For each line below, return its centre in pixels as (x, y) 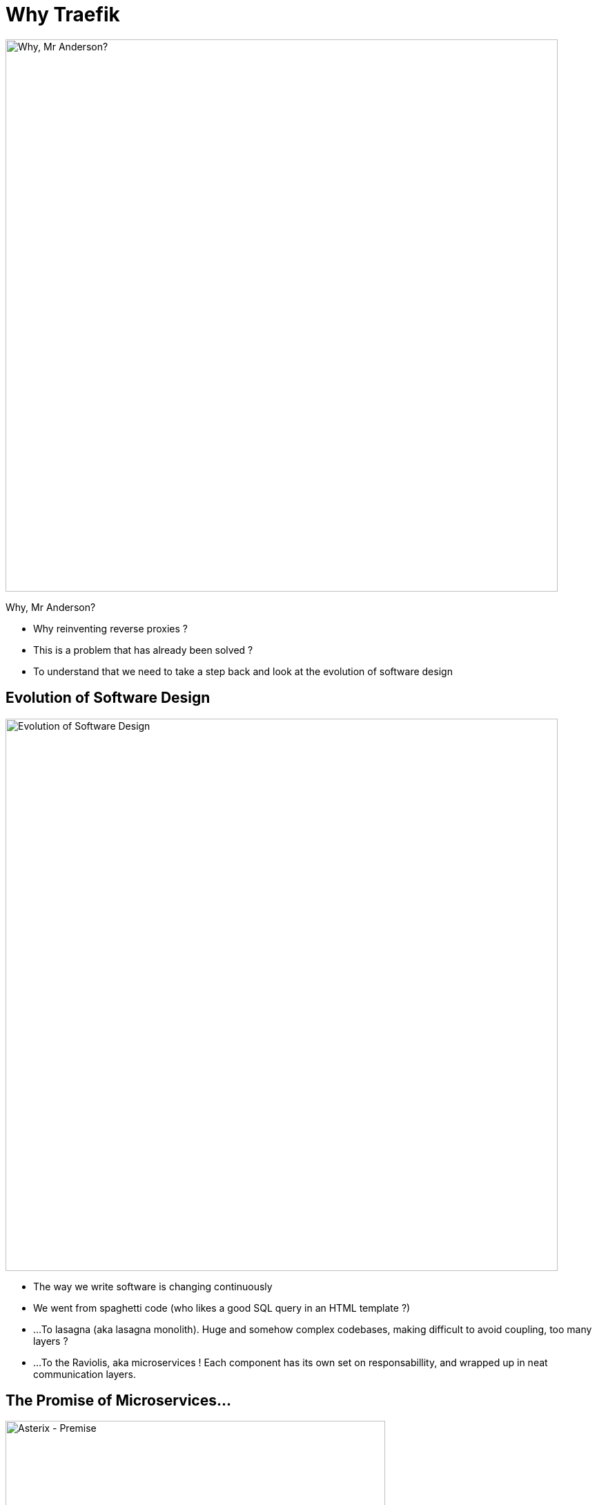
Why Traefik (63, 14)
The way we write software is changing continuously (153, 1286)
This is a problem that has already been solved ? (143, 650)
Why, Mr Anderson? (51, 607)
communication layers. (85, 1374)
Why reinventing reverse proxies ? (110, 628)
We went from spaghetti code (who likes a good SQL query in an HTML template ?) (222, 1308)
